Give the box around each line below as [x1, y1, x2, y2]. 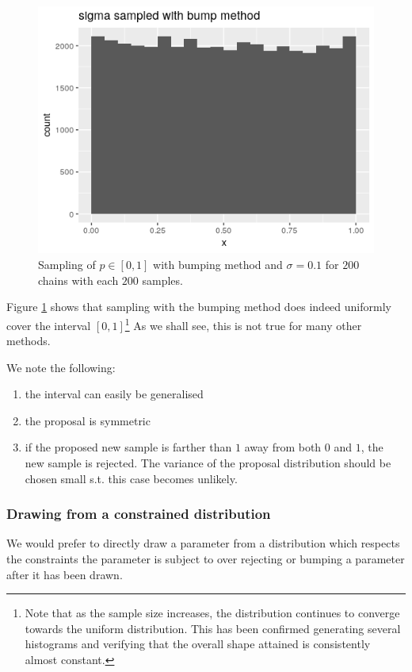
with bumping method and [153, 256, 283, 273]
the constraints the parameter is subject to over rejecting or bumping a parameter [6, 551, 405, 567]
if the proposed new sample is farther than [25, 439, 232, 455]
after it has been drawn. [6, 566, 123, 582]
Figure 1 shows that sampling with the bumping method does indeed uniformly [6, 298, 391, 315]
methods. [6, 332, 51, 349]
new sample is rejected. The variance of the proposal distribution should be [25, 455, 391, 471]
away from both [244, 439, 322, 455]
